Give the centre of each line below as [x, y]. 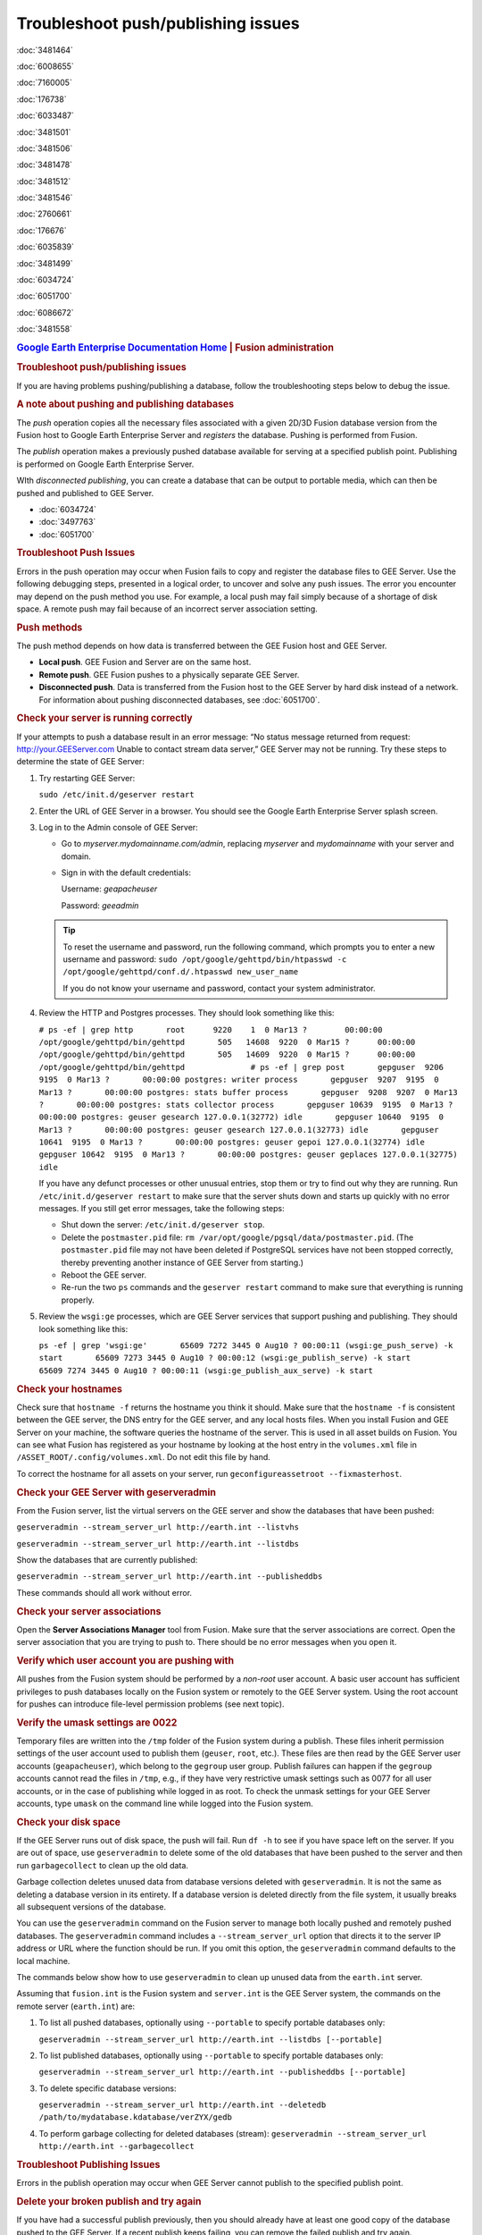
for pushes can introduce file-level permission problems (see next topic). [150, 1704]
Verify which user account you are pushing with [125, 1660]
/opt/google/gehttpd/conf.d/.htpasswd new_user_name [181, 972]
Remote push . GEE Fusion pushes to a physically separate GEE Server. [169, 674]
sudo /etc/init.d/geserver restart [117, 795]
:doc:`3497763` [67, 522]
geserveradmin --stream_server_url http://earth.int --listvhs [158, 1527]
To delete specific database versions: [108, 2088]
